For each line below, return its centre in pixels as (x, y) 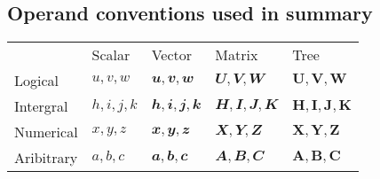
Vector (172, 55)
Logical (37, 81)
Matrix (237, 55)
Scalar (111, 55)
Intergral (41, 106)
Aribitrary (46, 158)
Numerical (46, 132)
